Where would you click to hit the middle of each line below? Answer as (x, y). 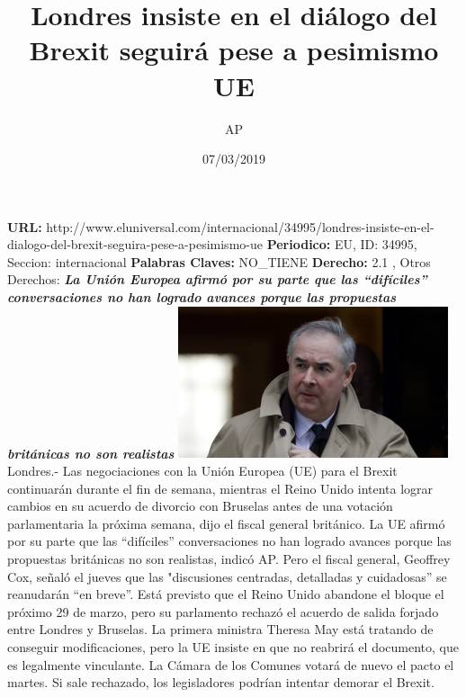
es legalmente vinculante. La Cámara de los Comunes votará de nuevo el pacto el (231, 664)
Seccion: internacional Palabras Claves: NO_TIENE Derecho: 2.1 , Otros (219, 261)
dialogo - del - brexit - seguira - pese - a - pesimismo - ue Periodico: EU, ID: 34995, (212, 244)
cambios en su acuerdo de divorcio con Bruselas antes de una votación (200, 506)
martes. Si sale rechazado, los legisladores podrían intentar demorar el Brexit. (221, 682)
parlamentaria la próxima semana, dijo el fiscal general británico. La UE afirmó (226, 523)
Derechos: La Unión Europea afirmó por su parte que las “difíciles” (217, 279)
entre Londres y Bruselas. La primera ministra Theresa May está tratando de (220, 629)
